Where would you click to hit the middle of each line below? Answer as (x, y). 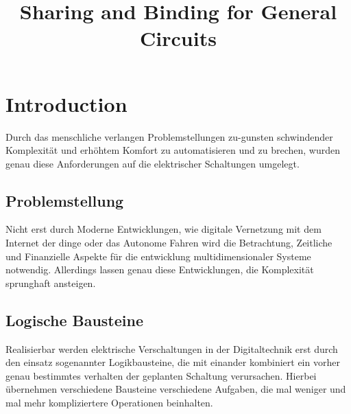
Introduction (66, 103)
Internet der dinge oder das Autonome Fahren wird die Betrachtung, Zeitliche (169, 243)
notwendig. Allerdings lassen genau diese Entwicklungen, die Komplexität (160, 269)
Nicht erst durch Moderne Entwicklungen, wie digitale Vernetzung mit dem (164, 229)
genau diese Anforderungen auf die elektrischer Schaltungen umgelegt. (153, 163)
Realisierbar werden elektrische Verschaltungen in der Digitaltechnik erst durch (172, 348)
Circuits (178, 38)
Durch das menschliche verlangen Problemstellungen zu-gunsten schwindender (169, 136)
